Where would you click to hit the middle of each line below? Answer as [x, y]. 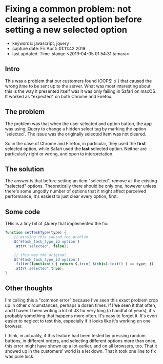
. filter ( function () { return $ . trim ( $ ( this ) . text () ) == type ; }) [84, 264]
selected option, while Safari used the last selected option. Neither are [76, 149]
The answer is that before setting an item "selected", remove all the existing [81, 181]
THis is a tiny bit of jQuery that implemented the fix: [57, 224]
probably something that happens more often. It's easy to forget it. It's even [81, 316]
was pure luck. [20, 356]
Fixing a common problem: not [68, 9]
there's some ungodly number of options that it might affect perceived [76, 191]
